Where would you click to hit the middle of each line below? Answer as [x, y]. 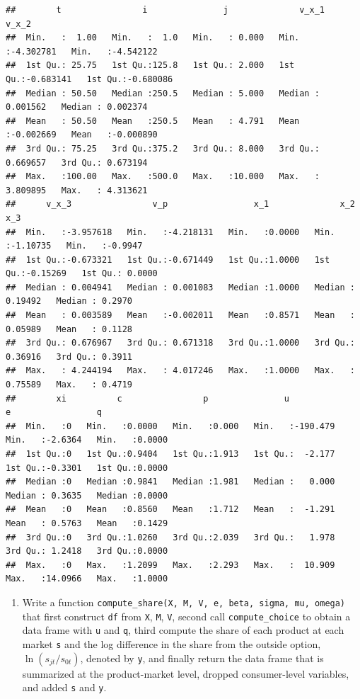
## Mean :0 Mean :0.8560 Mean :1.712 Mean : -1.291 [170, 510]
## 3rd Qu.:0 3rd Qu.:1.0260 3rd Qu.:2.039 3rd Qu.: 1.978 [170, 537]
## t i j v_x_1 [166, 10]
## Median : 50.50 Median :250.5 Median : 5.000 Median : [163, 93]
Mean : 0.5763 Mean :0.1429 [87, 523]
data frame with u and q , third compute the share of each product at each [183, 630]
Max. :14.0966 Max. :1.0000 [87, 579]
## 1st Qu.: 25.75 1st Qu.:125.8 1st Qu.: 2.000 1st [150, 66]
